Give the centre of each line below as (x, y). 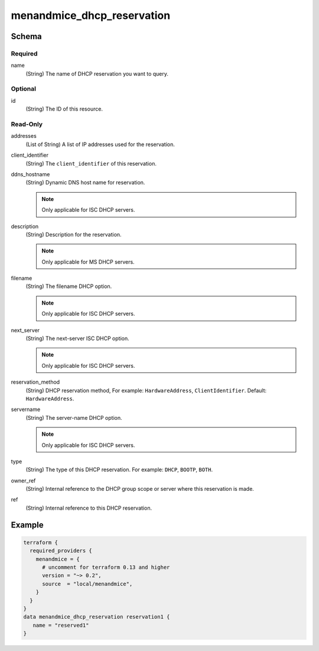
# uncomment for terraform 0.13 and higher (106, 567)
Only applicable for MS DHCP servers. (88, 262)
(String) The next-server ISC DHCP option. (77, 339)
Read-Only (27, 124)
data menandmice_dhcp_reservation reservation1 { (97, 617)
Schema (27, 36)
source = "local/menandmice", (87, 584)
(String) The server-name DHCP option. (74, 417)
